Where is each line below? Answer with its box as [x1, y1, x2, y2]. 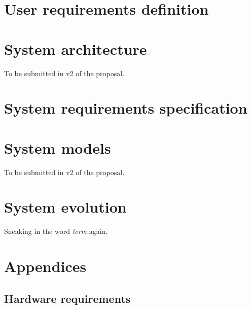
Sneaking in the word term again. [4, 226, 108, 236]
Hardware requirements [4, 290, 131, 306]
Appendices [4, 256, 87, 277]
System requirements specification [4, 97, 247, 118]
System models [4, 137, 111, 158]
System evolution [4, 196, 127, 217]
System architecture [4, 38, 147, 59]
